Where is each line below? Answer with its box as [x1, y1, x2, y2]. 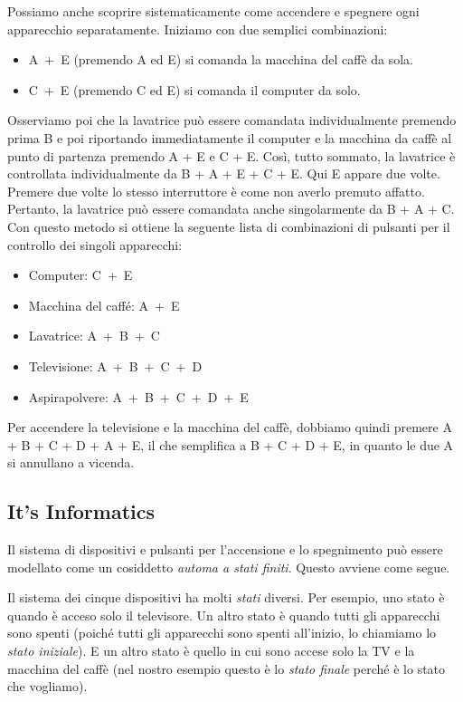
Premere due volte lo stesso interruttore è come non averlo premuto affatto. [7, 181, 425, 200]
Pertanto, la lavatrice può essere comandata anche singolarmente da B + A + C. [7, 199, 455, 218]
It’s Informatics [7, 497, 156, 525]
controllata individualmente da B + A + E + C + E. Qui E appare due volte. [7, 164, 440, 183]
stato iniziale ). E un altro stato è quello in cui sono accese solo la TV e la [7, 641, 415, 660]
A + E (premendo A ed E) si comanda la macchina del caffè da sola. [28, 50, 414, 69]
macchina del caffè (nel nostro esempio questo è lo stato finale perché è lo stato [7, 659, 446, 678]
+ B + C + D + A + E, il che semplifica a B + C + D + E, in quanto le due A [7, 435, 454, 454]
